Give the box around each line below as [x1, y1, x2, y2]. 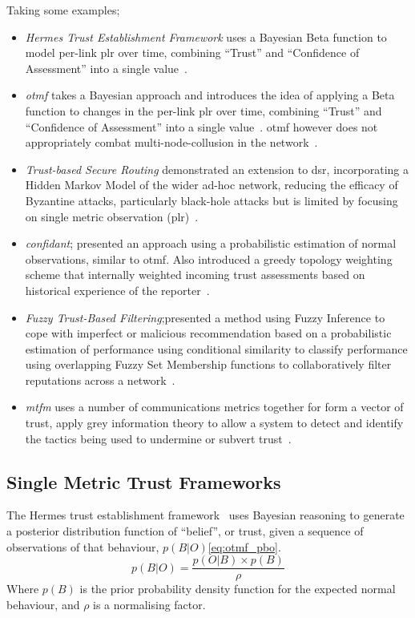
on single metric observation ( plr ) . [25, 208, 199, 224]
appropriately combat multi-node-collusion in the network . [25, 134, 318, 151]
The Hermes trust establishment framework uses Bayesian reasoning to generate [6, 507, 405, 523]
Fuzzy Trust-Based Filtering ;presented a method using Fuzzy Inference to [25, 309, 385, 325]
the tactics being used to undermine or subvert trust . [25, 430, 292, 446]
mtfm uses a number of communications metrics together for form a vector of [25, 398, 404, 415]
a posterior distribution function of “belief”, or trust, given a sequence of [6, 523, 364, 539]
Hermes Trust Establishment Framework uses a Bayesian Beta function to [25, 28, 387, 45]
